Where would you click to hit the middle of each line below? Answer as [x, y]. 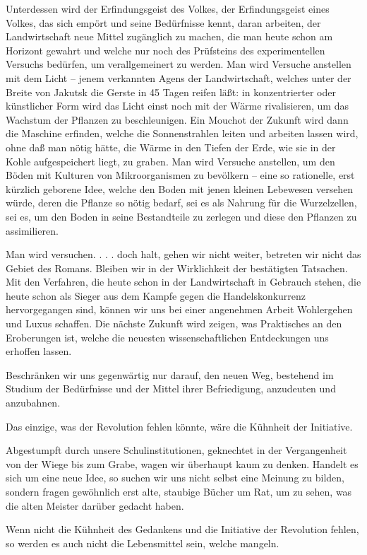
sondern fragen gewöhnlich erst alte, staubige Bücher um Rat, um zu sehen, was [179, 491]
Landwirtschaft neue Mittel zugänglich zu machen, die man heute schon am [169, 36]
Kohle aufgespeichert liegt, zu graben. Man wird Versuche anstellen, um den [170, 161]
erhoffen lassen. [39, 351]
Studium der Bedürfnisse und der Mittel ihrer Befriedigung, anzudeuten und [171, 388]
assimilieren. [32, 230]
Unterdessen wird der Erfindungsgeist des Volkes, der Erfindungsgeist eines [168, 8]
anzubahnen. [33, 403]
